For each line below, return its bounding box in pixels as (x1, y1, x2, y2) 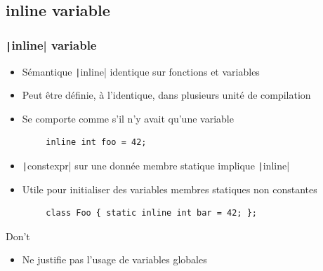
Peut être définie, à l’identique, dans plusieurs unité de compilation (22, 88, 311, 102)
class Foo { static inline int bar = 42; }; (46, 208, 257, 218)
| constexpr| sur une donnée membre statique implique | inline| (22, 158, 290, 172)
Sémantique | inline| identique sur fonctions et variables (22, 64, 260, 78)
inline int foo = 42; (46, 137, 147, 148)
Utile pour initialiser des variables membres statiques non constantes (22, 181, 317, 196)
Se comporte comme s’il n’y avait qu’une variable (22, 111, 234, 125)
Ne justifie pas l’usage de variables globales (22, 252, 207, 267)
